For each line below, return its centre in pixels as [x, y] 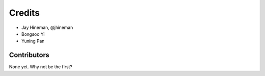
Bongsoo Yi [33, 34]
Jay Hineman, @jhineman [47, 27]
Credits [25, 13]
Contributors [29, 55]
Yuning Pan [33, 41]
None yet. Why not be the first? [41, 67]
